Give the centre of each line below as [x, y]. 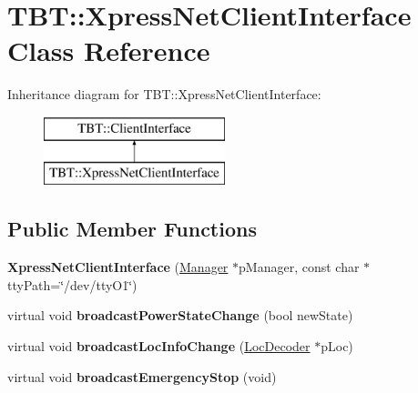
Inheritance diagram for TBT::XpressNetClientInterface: [164, 94]
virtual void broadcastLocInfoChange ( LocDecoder [159, 346]
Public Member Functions [132, 229]
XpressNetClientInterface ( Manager [118, 267]
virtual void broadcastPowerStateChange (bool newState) [180, 315]
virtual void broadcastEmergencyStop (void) [142, 376]
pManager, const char [299, 267]
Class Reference [109, 50]
